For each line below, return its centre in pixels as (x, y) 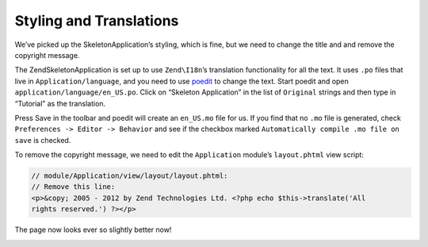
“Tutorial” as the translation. (60, 103)
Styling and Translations (97, 21)
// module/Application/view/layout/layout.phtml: (130, 176)
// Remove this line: (73, 187)
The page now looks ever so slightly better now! (93, 230)
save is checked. (43, 140)
